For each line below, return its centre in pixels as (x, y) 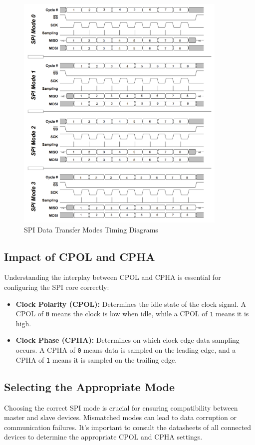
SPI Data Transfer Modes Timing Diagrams (91, 229)
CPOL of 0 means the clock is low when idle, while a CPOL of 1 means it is (132, 314)
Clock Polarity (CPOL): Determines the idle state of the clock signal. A (131, 304)
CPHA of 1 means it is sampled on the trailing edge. (96, 359)
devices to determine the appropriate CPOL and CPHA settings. (103, 437)
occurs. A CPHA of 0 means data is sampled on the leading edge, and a (126, 350)
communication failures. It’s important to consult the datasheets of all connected (128, 427)
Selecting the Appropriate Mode (90, 386)
